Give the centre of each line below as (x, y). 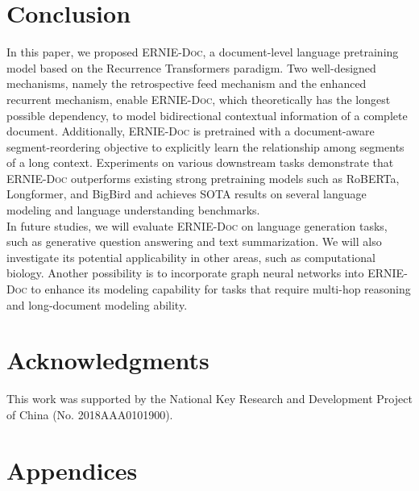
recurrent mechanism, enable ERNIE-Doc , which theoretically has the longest (199, 99)
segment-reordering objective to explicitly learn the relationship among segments (205, 146)
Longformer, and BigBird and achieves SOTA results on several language (187, 194)
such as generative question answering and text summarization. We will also (194, 241)
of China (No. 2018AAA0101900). (90, 414)
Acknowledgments (108, 360)
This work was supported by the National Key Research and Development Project (209, 399)
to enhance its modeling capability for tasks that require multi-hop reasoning (221, 289)
